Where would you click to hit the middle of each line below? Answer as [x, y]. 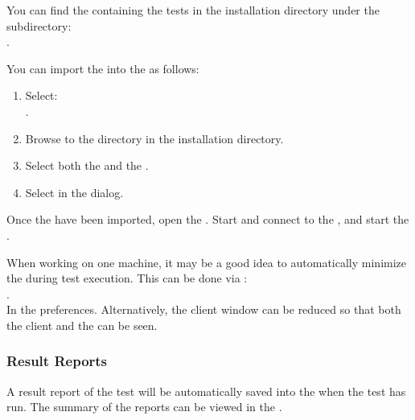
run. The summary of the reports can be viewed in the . [144, 407]
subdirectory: [39, 25]
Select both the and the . [87, 165]
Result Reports [57, 361]
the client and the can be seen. [82, 325]
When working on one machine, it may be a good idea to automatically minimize [207, 262]
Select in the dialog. [74, 192]
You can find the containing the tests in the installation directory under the [193, 10]
